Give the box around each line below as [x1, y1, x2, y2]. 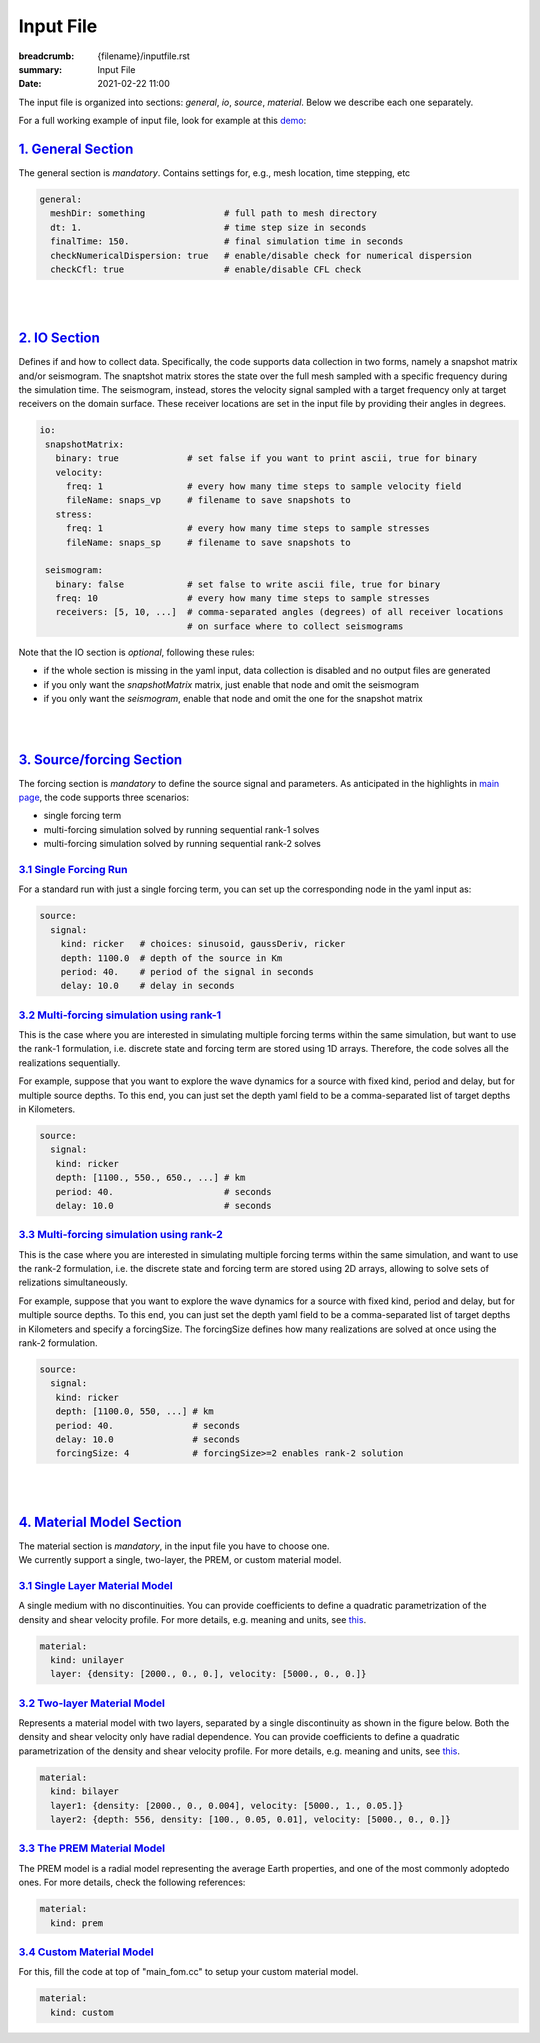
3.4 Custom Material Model [18, 1945, 154, 1959]
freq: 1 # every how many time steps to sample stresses [65, 523, 430, 534]
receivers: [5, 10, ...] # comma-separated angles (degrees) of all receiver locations [55, 606, 504, 618]
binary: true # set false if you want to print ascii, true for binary [55, 453, 478, 464]
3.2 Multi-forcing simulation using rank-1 [18, 1008, 222, 1022]
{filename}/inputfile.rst [97, 50, 190, 62]
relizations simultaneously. [18, 1276, 129, 1289]
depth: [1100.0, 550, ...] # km [55, 1406, 214, 1417]
